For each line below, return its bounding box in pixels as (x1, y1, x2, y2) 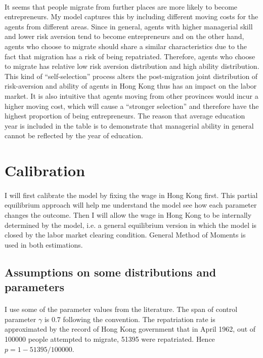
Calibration (5, 160, 85, 181)
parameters (5, 279, 64, 295)
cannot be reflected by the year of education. (5, 130, 143, 141)
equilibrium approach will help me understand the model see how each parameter (5, 200, 257, 210)
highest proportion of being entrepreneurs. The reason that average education (5, 110, 245, 121)
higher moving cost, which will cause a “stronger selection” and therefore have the (5, 100, 259, 111)
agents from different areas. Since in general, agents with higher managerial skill (5, 21, 253, 31)
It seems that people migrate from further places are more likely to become (5, 1, 238, 12)
